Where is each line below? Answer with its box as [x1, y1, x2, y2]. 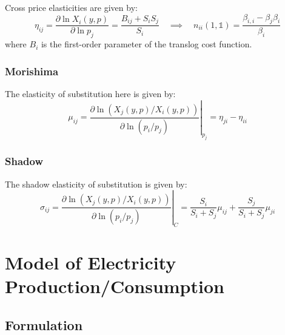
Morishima [5, 63, 59, 78]
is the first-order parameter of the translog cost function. [41, 38, 252, 50]
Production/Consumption [5, 274, 224, 299]
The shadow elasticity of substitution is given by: [5, 177, 187, 190]
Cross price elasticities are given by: [5, 1, 138, 13]
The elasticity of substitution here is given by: [5, 87, 176, 100]
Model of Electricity [5, 250, 176, 275]
